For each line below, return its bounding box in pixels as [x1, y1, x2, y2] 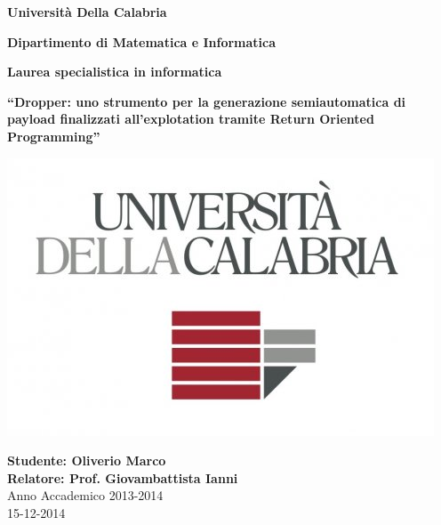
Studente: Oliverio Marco [7, 451, 166, 470]
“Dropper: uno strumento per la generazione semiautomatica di [7, 92, 406, 110]
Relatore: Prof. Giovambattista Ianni [7, 468, 238, 487]
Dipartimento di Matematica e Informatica [7, 32, 277, 51]
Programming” [7, 126, 100, 145]
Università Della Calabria [7, 3, 167, 20]
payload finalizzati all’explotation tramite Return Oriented [7, 109, 374, 128]
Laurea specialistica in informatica [7, 62, 222, 81]
